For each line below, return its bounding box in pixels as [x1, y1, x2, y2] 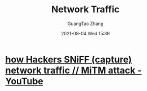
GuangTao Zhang [67, 20, 104, 27]
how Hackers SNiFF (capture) [5, 54, 132, 65]
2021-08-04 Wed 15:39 [61, 30, 110, 36]
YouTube [5, 75, 43, 87]
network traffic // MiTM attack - [5, 64, 142, 76]
